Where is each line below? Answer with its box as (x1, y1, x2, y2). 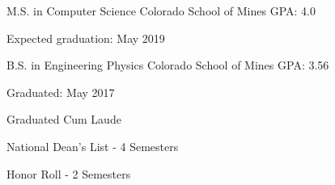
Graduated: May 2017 (6, 83, 115, 100)
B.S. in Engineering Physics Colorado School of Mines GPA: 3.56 (6, 57, 329, 74)
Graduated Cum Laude (6, 111, 121, 128)
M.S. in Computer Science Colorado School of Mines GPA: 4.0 (6, 2, 316, 19)
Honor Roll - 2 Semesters (6, 165, 131, 182)
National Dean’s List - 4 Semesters (6, 137, 179, 154)
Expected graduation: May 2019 (6, 29, 165, 46)
